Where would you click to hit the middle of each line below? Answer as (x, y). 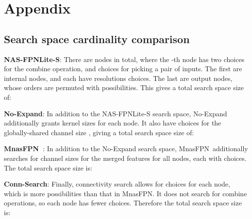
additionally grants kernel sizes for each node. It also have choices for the (113, 123)
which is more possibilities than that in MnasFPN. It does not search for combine (126, 193)
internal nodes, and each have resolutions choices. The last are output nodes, (118, 78)
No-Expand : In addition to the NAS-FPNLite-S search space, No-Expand (116, 113)
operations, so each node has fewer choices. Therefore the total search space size (123, 203)
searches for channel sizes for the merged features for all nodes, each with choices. (125, 158)
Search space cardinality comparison (97, 39)
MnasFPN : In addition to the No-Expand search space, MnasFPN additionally (126, 149)
